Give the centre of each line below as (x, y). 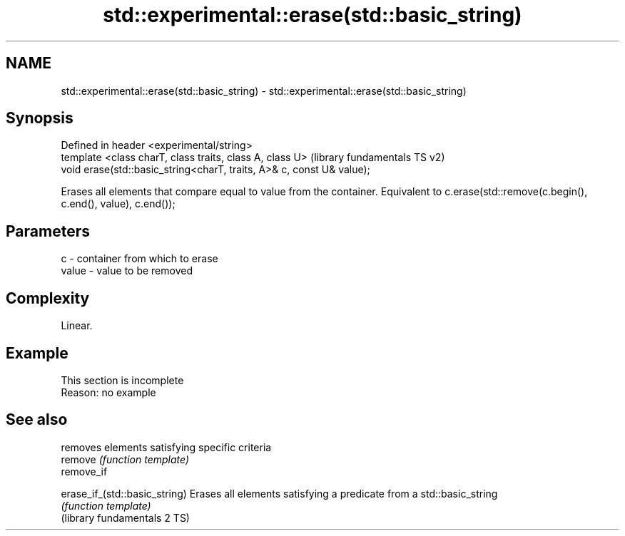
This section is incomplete (122, 380)
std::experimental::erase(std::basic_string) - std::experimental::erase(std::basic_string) (264, 91)
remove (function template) (125, 459)
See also (37, 420)
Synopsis (40, 118)
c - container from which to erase (139, 259)
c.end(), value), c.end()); (118, 204)
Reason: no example (108, 392)
